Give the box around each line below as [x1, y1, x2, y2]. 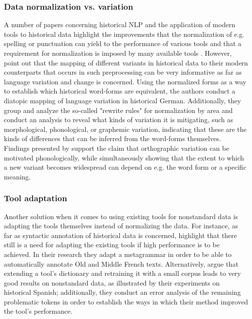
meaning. [4, 171, 31, 181]
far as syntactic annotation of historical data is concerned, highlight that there [4, 230, 237, 240]
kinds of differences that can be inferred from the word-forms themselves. [4, 133, 221, 144]
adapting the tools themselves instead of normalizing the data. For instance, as [4, 221, 238, 231]
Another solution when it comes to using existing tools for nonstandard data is [4, 211, 238, 221]
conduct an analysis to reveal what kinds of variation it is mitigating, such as [4, 114, 234, 125]
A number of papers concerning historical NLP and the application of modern [4, 19, 236, 30]
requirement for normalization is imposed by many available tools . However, [4, 48, 232, 58]
